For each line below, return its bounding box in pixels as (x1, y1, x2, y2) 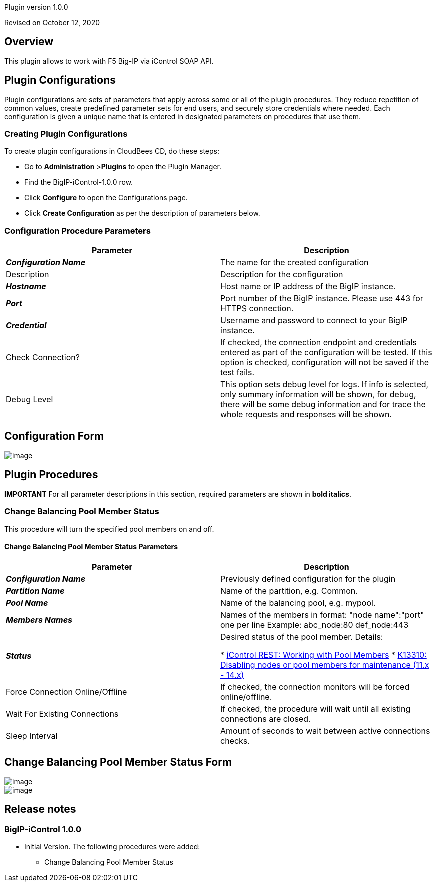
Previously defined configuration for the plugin (220, 573, 396, 584)
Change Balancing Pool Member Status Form (4, 756, 232, 769)
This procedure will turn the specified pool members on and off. (4, 524, 214, 533)
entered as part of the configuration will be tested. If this (220, 347, 432, 358)
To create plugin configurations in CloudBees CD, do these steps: (4, 147, 220, 156)
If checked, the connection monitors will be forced (220, 681, 410, 692)
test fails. (220, 367, 255, 378)
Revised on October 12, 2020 (4, 18, 100, 27)
